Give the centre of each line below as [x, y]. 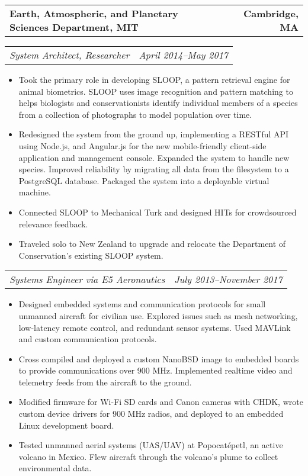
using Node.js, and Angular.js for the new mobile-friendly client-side [142, 145]
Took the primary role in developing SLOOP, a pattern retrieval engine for [154, 79]
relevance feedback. [53, 223]
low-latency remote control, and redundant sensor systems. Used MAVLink [155, 327]
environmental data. [55, 468]
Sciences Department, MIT [74, 27]
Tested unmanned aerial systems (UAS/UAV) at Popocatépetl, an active [151, 445]
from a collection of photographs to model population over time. [135, 114]
